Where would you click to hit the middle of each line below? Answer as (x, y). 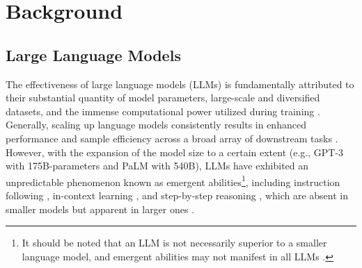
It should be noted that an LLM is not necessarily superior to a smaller (174, 243)
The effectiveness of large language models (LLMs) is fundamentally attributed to (180, 84)
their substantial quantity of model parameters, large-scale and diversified (163, 98)
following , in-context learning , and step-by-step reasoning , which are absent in (177, 195)
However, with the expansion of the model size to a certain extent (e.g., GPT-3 (175, 152)
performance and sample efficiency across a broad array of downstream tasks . (172, 138)
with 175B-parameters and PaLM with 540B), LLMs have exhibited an (157, 166)
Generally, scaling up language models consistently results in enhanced (156, 125)
